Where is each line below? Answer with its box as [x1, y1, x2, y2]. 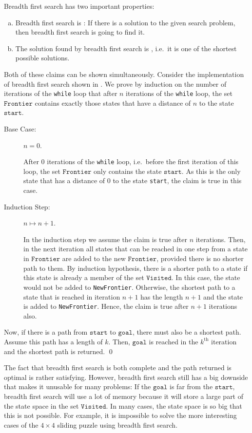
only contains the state [94, 166, 162, 176]
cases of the [4, 419, 39, 430]
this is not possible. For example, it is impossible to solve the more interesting [4, 410, 237, 420]
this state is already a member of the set [23, 272, 144, 282]
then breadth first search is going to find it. [15, 27, 145, 37]
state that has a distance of [23, 175, 105, 186]
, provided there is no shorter [156, 253, 244, 264]
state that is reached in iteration [23, 291, 120, 301]
